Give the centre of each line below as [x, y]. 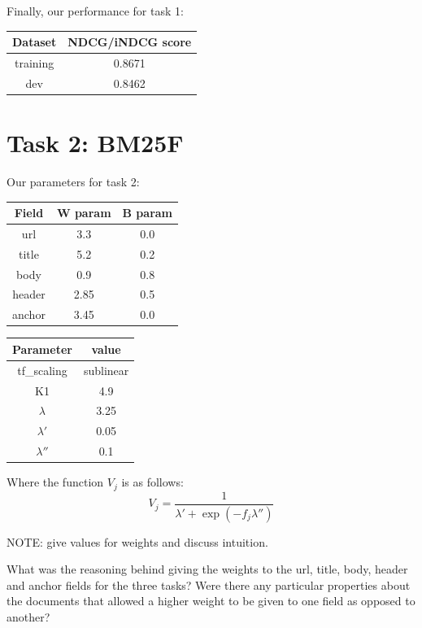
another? [28, 616]
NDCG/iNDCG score [130, 42]
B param [148, 213]
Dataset [35, 42]
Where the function [55, 482]
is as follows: [152, 482]
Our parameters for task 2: [73, 181]
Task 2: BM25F [95, 143]
